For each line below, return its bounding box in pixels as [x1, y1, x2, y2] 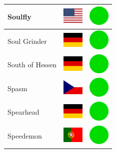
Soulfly [7, 11, 31, 21]
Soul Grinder [7, 35, 47, 46]
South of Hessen [7, 59, 57, 70]
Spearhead [7, 107, 39, 117]
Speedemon [7, 131, 42, 141]
